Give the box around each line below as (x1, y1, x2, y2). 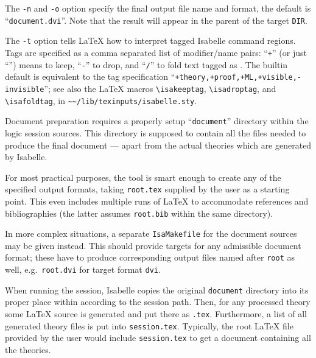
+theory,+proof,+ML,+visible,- (175, 73, 301, 82)
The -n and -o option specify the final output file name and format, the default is (5, 2, 311, 14)
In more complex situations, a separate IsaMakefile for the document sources (5, 227, 297, 240)
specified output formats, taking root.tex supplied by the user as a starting (5, 183, 290, 195)
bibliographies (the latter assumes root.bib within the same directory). (5, 206, 273, 219)
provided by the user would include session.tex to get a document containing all (5, 331, 311, 344)
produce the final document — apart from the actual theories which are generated (5, 138, 312, 151)
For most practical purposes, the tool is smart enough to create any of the (5, 170, 281, 183)
